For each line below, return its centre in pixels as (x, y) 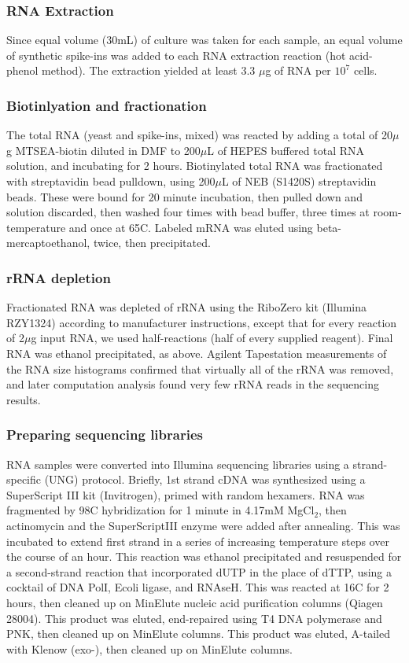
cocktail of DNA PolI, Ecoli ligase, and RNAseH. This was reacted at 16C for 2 (198, 587)
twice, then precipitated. (152, 243)
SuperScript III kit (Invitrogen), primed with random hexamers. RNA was (186, 494)
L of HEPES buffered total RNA (286, 150)
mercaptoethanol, (48, 243)
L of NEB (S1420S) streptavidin (299, 181)
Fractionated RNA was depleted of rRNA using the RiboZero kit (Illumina (187, 307)
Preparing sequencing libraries (105, 435)
